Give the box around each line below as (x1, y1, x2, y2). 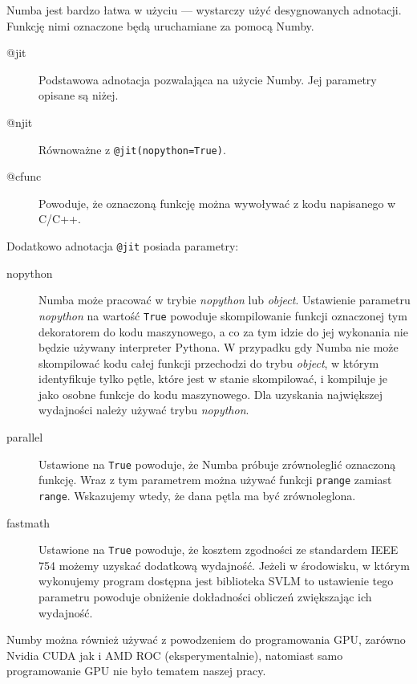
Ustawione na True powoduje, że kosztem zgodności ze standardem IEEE (38, 541, 399, 558)
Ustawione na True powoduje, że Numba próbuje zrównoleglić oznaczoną (38, 455, 396, 472)
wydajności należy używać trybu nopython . (38, 401, 249, 418)
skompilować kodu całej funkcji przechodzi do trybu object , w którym (38, 354, 379, 371)
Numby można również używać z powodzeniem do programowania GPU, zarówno (6, 631, 406, 648)
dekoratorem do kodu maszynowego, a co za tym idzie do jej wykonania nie (38, 323, 408, 340)
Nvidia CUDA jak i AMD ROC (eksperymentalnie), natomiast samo (6, 646, 343, 663)
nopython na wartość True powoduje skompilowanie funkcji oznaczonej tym (38, 307, 407, 324)
